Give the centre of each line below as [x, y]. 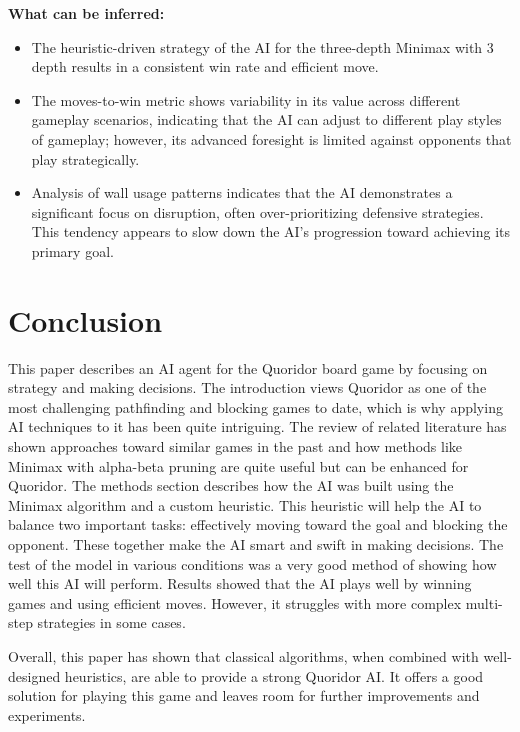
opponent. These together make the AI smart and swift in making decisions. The [256, 544]
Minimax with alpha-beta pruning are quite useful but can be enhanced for [238, 465]
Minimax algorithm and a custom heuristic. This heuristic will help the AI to [245, 504]
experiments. [47, 714]
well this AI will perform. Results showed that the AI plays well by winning [240, 583]
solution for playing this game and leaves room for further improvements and [244, 695]
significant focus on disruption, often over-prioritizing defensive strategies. [257, 211]
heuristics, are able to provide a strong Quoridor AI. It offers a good [274, 675]
